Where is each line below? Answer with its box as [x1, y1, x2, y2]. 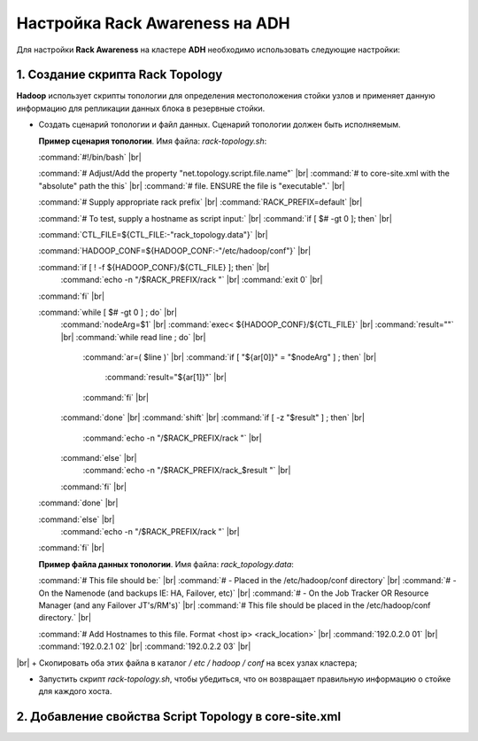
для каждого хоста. [38, 686, 112, 697]
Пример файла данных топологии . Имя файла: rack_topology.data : [38, 558, 294, 569]
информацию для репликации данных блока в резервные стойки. [16, 103, 266, 113]
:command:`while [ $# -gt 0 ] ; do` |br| [38, 307, 177, 317]
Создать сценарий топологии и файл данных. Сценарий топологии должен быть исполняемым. [38, 120, 402, 130]
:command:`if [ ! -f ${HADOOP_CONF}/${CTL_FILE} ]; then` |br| [38, 261, 270, 272]
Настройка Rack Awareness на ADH [16, 13, 291, 33]
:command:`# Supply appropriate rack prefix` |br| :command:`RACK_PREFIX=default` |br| [38, 197, 363, 207]
